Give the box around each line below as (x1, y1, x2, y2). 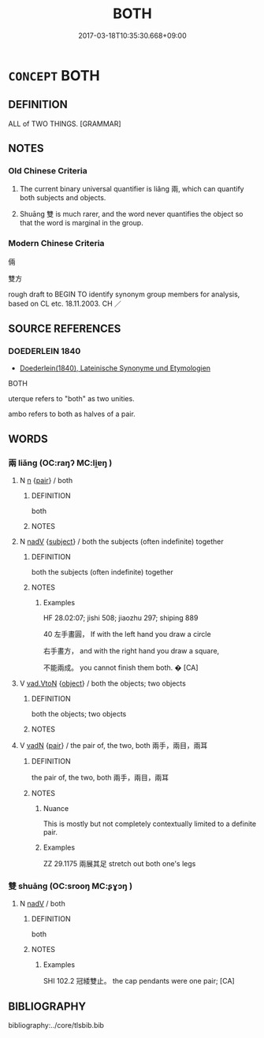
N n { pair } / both (19, 476, 73, 486)
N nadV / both (19, 899, 65, 909)
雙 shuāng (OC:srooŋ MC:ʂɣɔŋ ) (8, 880, 132, 891)
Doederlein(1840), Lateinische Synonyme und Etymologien (19, 363, 211, 373)
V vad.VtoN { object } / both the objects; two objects (19, 679, 187, 688)
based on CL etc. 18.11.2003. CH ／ (8, 299, 122, 308)
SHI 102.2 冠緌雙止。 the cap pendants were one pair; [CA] (43, 977, 235, 986)
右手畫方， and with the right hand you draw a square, (43, 646, 220, 656)
